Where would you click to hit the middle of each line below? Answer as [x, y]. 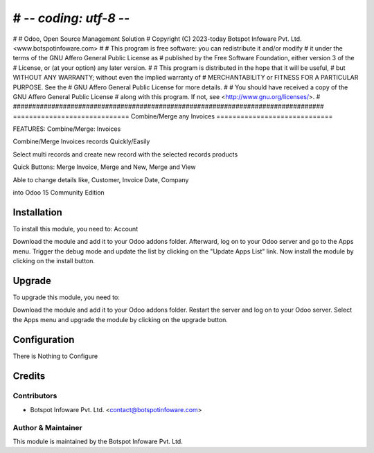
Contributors [35, 396]
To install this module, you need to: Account [75, 229]
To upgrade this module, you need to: [66, 297]
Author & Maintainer [47, 427]
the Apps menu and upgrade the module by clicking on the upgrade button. [120, 319]
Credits [29, 376]
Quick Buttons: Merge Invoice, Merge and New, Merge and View [104, 167]
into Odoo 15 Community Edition [59, 193]
